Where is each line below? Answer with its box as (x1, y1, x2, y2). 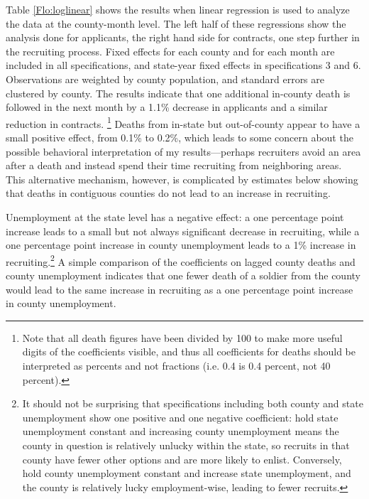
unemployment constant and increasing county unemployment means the (22, 424, 339, 439)
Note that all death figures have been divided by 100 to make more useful (22, 330, 343, 345)
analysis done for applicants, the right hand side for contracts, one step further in (6, 30, 360, 45)
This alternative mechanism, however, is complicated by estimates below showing (6, 171, 358, 186)
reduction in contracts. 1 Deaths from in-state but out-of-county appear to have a (6, 114, 360, 131)
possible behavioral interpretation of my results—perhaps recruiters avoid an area (6, 144, 361, 159)
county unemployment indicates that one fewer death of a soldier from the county (6, 268, 360, 282)
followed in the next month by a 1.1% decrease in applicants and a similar (6, 100, 328, 114)
